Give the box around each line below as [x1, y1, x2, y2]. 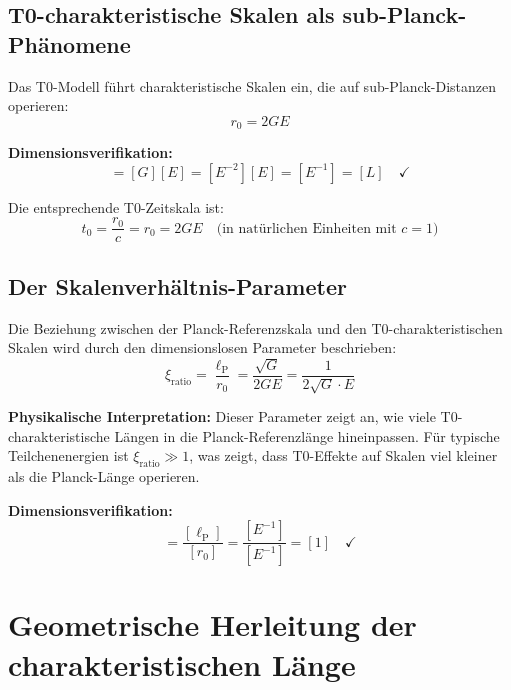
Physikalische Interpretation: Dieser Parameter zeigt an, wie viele [8, 406, 436, 427]
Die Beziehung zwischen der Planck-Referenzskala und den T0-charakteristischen [8, 317, 503, 338]
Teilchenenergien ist [8, 445, 129, 466]
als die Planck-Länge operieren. [8, 466, 200, 487]
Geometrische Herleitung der [8, 604, 417, 645]
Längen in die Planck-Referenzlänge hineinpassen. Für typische [114, 425, 500, 446]
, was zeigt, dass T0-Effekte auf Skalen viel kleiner [189, 445, 498, 466]
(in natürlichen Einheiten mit [216, 221, 397, 236]
